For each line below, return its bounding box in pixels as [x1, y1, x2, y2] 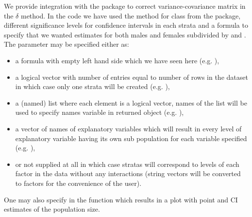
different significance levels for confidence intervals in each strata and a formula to [4, 20, 248, 30]
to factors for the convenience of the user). [15, 178, 142, 188]
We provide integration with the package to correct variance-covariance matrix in [4, 1, 246, 11]
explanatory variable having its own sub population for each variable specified [15, 133, 247, 143]
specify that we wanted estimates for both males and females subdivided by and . [4, 29, 246, 39]
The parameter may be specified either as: [4, 39, 129, 49]
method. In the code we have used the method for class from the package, [20, 10, 241, 20]
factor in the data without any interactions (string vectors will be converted [15, 168, 241, 179]
